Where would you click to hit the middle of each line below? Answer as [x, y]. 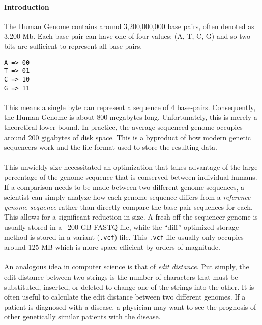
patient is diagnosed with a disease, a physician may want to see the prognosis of [130, 306]
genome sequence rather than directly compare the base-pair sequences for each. [128, 207]
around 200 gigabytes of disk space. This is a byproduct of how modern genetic [128, 137]
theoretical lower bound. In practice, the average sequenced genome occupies [123, 127]
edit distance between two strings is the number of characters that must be [121, 276]
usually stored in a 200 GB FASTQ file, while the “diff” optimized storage [122, 226]
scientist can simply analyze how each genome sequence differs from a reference [127, 197]
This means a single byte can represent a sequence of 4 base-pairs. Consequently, [130, 107]
